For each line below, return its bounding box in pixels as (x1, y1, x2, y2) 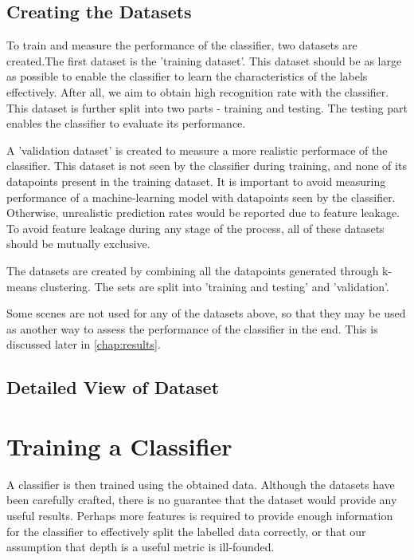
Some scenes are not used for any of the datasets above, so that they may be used (6, 305, 406, 321)
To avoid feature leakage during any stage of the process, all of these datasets (6, 219, 385, 236)
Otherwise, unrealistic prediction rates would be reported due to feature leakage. (6, 204, 400, 221)
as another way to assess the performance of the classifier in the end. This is (6, 320, 378, 337)
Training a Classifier (6, 429, 232, 462)
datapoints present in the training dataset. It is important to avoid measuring (6, 172, 386, 189)
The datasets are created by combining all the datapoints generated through (6, 262, 379, 278)
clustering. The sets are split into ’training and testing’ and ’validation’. (40, 278, 389, 294)
